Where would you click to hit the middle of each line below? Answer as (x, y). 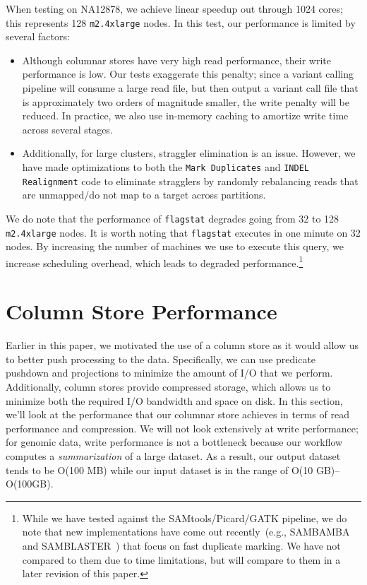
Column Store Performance (142, 311)
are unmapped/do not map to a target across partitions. (144, 195)
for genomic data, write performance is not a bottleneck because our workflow (174, 442)
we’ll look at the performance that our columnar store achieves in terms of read (178, 414)
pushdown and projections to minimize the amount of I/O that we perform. (169, 373)
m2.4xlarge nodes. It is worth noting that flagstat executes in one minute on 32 (183, 232)
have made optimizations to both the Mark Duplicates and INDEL (166, 167)
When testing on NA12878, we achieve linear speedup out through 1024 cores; (174, 8)
